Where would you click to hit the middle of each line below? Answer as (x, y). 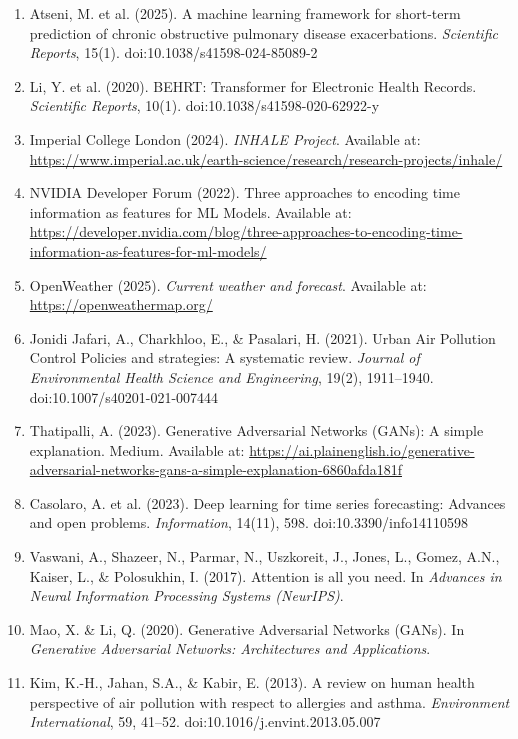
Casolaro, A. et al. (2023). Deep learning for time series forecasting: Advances (267, 502)
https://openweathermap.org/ (121, 304)
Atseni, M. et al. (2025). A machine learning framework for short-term (245, 13)
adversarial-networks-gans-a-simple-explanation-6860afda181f (216, 469)
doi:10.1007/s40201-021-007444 (124, 396)
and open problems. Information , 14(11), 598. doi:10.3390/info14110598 (248, 522)
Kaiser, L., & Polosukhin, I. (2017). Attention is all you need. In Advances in (265, 575)
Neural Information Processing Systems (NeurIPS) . (186, 595)
